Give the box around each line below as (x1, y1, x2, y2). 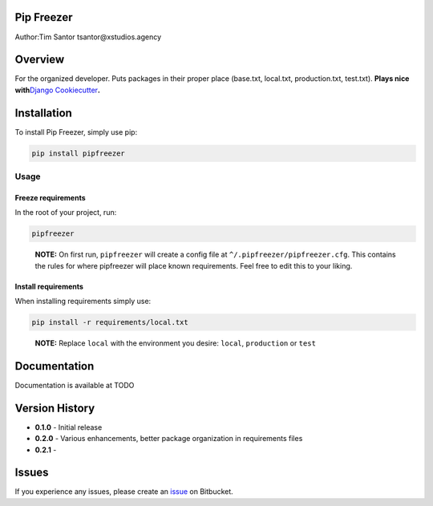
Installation (14, 106, 72, 119)
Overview (14, 53, 65, 67)
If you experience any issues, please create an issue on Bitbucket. (14, 487, 234, 496)
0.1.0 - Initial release (34, 422, 103, 432)
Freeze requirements (14, 192, 86, 202)
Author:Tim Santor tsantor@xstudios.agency (14, 32, 162, 42)
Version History (14, 401, 95, 415)
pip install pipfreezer (31, 148, 126, 158)
